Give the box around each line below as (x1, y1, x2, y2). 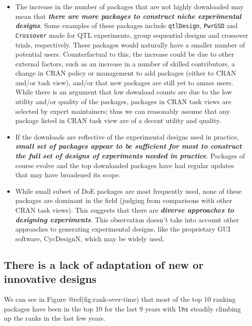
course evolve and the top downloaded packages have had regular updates (15, 160, 234, 170)
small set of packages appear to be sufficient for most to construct (15, 141, 242, 151)
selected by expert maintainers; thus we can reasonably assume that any (15, 106, 230, 116)
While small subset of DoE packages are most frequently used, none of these (15, 186, 242, 196)
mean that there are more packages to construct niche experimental (15, 11, 241, 21)
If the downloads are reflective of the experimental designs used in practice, (15, 131, 239, 141)
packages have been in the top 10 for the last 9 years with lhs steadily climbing (4, 303, 241, 313)
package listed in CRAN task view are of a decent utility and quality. (15, 115, 221, 125)
